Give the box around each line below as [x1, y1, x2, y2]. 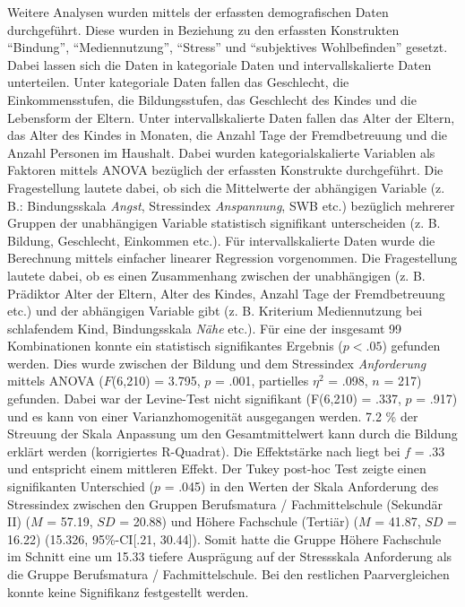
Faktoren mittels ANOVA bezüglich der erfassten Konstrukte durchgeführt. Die [7, 160, 443, 179]
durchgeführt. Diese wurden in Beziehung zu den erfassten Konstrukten [7, 20, 400, 39]
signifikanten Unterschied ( [7, 477, 154, 496]
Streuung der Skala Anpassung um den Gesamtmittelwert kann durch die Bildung [7, 424, 458, 443]
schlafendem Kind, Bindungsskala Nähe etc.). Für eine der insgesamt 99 [7, 318, 402, 337]
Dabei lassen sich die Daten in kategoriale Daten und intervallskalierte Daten [7, 55, 432, 74]
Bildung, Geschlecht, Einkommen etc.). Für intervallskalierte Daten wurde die [7, 230, 435, 249]
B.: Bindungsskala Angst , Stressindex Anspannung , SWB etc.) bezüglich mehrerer [7, 195, 455, 214]
